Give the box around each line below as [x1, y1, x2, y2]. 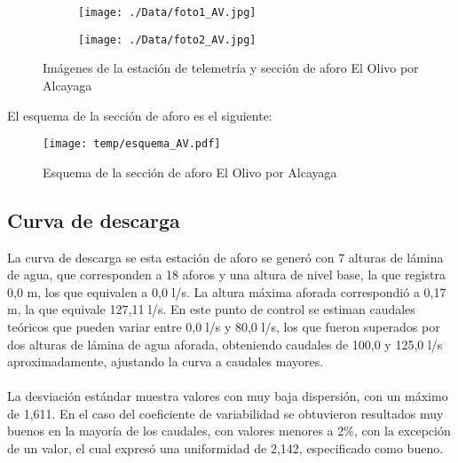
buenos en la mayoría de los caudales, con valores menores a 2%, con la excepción [7, 421, 451, 440]
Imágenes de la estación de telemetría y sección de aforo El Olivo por [43, 59, 419, 77]
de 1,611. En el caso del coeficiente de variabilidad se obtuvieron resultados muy [7, 404, 444, 422]
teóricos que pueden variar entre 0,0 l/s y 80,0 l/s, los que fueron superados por [7, 317, 440, 335]
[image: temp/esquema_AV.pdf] [43, 137, 221, 151]
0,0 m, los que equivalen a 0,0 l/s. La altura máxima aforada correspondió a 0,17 [7, 282, 446, 301]
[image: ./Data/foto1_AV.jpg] [78, 6, 257, 19]
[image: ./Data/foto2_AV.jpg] [78, 33, 257, 46]
